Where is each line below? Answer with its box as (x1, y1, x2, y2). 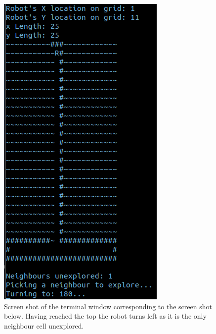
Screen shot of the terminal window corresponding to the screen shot (4, 301, 212, 311)
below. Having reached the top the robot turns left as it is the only (4, 311, 207, 321)
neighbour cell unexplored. (4, 320, 84, 331)
